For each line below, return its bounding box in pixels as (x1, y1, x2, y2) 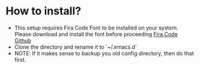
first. (14, 56, 27, 63)
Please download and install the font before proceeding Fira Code (14, 30, 178, 37)
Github (14, 37, 31, 44)
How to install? (5, 4, 82, 18)
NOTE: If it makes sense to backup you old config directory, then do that (14, 49, 194, 57)
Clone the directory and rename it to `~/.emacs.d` (14, 43, 137, 51)
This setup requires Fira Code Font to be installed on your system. (14, 24, 178, 31)
